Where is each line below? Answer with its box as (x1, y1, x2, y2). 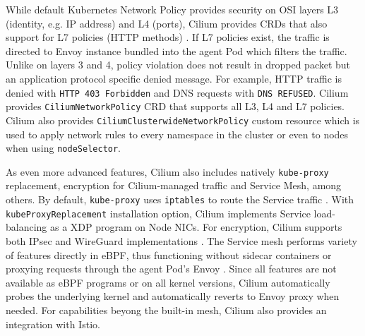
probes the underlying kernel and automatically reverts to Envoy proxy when (6, 289, 340, 304)
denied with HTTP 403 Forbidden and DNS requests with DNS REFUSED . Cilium (6, 85, 349, 100)
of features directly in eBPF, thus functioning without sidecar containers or (6, 247, 332, 262)
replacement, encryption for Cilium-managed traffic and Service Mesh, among (6, 178, 342, 193)
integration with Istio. (6, 316, 100, 331)
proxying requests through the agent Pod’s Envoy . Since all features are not (6, 261, 337, 276)
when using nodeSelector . (6, 140, 121, 155)
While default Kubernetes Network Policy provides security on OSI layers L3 (6, 2, 339, 16)
